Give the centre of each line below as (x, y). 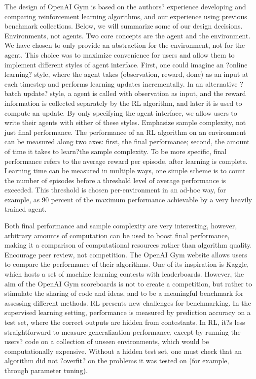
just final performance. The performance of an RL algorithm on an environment (125, 132)
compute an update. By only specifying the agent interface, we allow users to (121, 112)
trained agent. (26, 209)
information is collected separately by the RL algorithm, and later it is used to (123, 103)
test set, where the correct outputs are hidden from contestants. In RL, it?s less (125, 322)
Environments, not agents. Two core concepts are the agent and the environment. (128, 35)
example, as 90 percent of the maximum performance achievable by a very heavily (128, 199)
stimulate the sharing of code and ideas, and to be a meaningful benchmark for (124, 293)
